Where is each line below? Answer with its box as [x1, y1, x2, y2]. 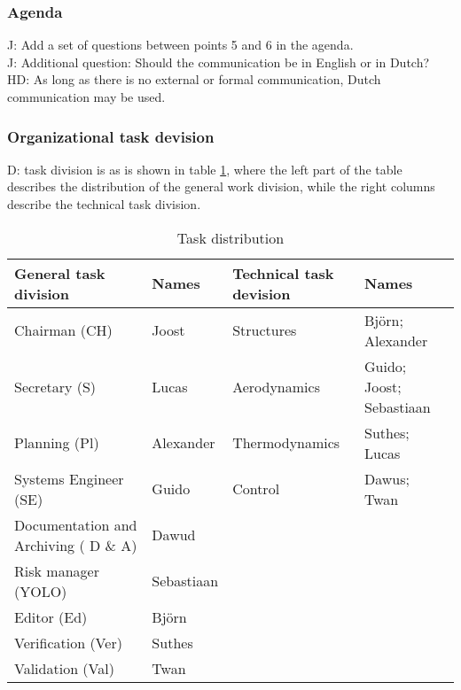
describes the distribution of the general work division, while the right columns [7, 177, 435, 196]
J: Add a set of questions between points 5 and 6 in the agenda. [7, 35, 354, 54]
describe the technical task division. [7, 195, 201, 213]
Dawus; [364, 468, 410, 489]
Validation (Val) [14, 657, 114, 678]
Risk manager [14, 560, 99, 581]
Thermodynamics [232, 432, 340, 454]
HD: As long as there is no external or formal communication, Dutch [7, 70, 381, 89]
